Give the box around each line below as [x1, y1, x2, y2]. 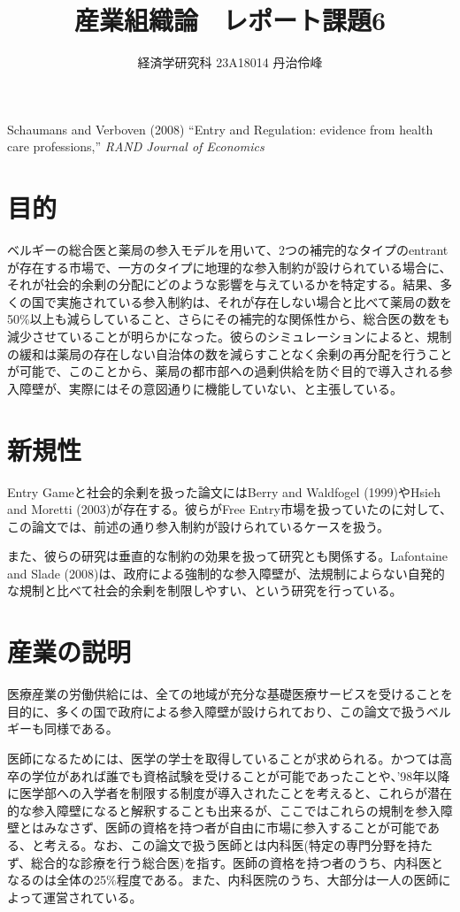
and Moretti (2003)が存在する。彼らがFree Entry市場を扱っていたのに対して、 [7, 500, 453, 518]
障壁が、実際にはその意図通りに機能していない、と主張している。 [19, 379, 402, 397]
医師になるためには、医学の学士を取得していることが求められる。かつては [7, 748, 441, 767]
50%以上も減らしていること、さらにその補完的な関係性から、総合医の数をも [7, 310, 450, 328]
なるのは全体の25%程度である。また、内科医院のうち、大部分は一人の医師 [7, 870, 439, 889]
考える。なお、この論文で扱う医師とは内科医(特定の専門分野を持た [43, 835, 433, 854]
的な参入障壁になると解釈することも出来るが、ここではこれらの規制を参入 [7, 801, 441, 819]
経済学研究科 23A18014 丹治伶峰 [137, 53, 323, 72]
